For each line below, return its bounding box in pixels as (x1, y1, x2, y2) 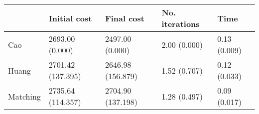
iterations (161, 18, 200, 29)
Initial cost (48, 12, 92, 24)
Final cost (105, 12, 144, 24)
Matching (8, 90, 41, 102)
